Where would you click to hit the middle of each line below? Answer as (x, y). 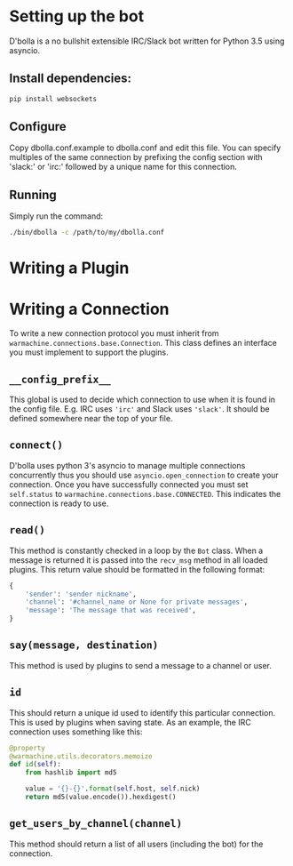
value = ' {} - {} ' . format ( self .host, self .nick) (113, 789)
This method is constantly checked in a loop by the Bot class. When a (136, 550)
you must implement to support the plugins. (89, 352)
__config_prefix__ (60, 379)
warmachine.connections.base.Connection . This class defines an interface (143, 343)
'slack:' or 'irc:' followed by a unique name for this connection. (123, 167)
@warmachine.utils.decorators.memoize (81, 756)
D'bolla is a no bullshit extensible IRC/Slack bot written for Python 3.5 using (147, 41)
